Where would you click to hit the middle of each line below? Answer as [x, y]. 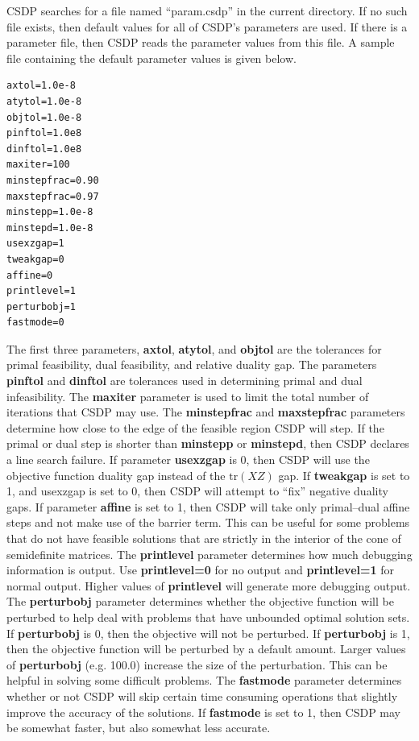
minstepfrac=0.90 [53, 180]
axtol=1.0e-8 [41, 86]
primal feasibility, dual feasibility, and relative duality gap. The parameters [192, 364]
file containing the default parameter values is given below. [151, 58]
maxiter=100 [38, 165]
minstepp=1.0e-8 [50, 212]
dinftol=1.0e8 [44, 149]
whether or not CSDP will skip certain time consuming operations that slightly [202, 695]
